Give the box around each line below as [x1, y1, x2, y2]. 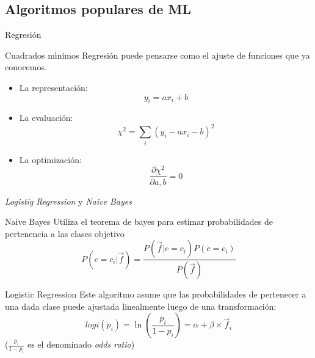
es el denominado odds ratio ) [27, 338, 135, 351]
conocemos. [5, 60, 47, 73]
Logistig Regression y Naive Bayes [5, 194, 132, 207]
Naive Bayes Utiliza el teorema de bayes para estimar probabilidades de [5, 215, 273, 228]
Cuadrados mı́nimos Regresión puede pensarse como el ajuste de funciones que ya [5, 48, 310, 61]
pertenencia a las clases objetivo [5, 227, 125, 239]
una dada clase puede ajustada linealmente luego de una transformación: [5, 299, 277, 312]
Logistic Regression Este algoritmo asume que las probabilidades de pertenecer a [5, 288, 306, 301]
